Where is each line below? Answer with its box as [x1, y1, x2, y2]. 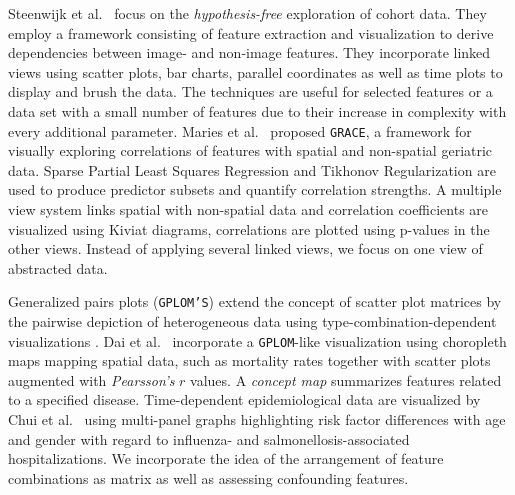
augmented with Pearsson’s [8, 369, 175, 390]
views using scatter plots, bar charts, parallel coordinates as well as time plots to [8, 61, 503, 82]
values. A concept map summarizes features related [190, 369, 502, 390]
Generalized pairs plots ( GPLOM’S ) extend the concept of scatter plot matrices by [8, 291, 502, 312]
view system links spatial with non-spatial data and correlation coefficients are [8, 199, 489, 219]
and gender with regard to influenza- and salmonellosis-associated [8, 428, 410, 449]
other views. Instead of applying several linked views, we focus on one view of [8, 238, 483, 259]
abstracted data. [8, 257, 108, 278]
